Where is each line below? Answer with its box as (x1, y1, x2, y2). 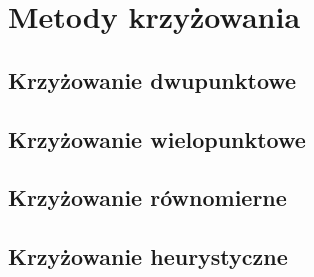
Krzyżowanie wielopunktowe (8, 123, 306, 154)
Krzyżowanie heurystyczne (8, 241, 288, 272)
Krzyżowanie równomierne (8, 182, 287, 213)
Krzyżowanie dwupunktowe (8, 64, 297, 95)
